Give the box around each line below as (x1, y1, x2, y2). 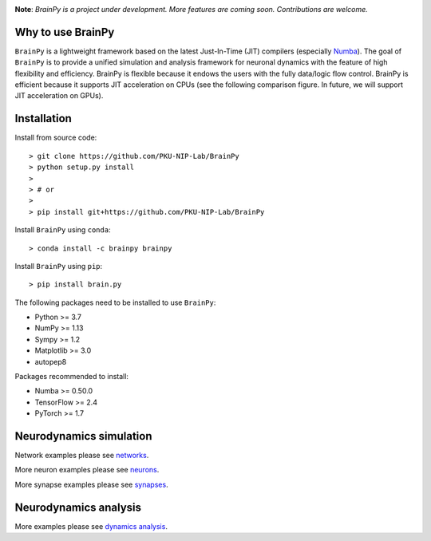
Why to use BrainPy (14, 25, 115, 39)
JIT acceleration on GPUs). (14, 91, 104, 101)
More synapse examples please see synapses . (14, 480, 168, 489)
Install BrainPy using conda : (14, 225, 111, 235)
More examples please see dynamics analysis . (14, 521, 168, 531)
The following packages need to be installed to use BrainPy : (14, 298, 216, 307)
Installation (14, 112, 72, 125)
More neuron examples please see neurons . (14, 465, 160, 475)
